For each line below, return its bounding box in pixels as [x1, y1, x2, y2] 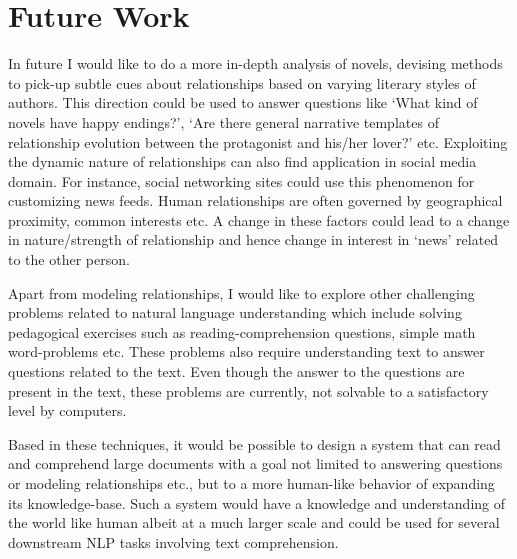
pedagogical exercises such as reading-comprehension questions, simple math [8, 321, 476, 342]
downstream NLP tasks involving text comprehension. [8, 531, 339, 552]
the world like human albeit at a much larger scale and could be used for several [8, 512, 500, 533]
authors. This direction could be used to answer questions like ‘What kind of [8, 92, 478, 113]
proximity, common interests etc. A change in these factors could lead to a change [8, 209, 510, 230]
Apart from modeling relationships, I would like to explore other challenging [8, 282, 475, 303]
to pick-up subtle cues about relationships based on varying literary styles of [8, 72, 476, 93]
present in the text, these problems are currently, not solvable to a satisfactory [8, 380, 489, 401]
